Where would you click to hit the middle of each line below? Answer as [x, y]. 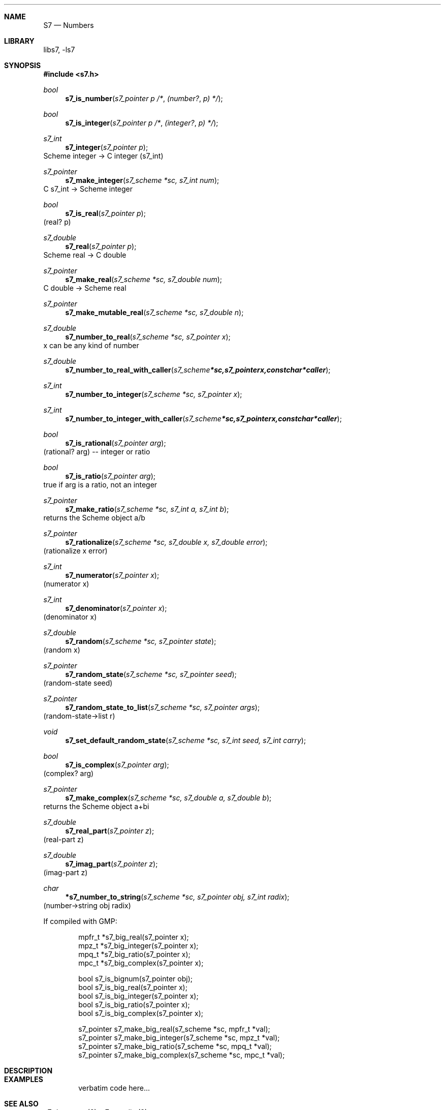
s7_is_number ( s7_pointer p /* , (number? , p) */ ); [144, 98]
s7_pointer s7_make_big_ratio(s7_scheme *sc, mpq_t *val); [175, 1046]
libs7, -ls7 [59, 50]
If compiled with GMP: [80, 921]
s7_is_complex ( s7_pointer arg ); [117, 765]
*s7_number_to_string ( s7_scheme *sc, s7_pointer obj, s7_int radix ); [177, 897]
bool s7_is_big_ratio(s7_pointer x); [134, 1005]
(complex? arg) [69, 773]
